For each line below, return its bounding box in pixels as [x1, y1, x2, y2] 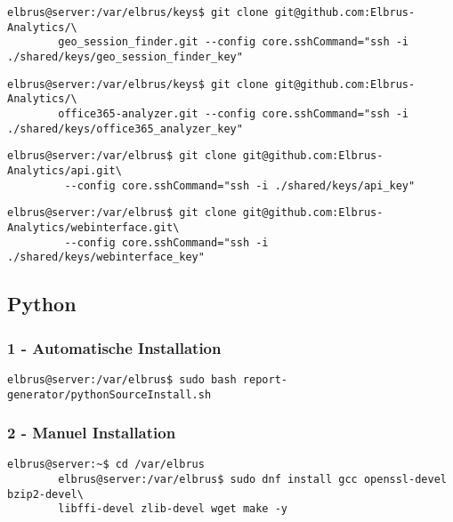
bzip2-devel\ [7, 487, 84, 501]
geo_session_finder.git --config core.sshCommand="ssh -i [58, 36, 409, 49]
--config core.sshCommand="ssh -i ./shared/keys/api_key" [64, 179, 416, 192]
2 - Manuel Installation [7, 422, 176, 444]
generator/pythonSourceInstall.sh [7, 388, 212, 401]
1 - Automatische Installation [7, 336, 222, 358]
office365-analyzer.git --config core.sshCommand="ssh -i [58, 107, 409, 120]
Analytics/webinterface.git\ [7, 221, 180, 234]
